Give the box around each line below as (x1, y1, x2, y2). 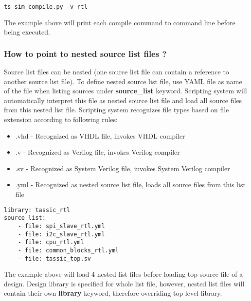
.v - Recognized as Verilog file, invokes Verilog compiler (15, 147, 180, 157)
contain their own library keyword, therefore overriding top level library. (4, 288, 222, 298)
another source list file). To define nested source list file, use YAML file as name (4, 76, 242, 86)
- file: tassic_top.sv (18, 255, 91, 262)
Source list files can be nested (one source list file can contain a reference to (4, 67, 229, 77)
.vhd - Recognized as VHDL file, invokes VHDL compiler (15, 130, 185, 141)
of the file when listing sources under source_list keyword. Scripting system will (4, 86, 247, 96)
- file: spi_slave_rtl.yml (18, 222, 105, 230)
